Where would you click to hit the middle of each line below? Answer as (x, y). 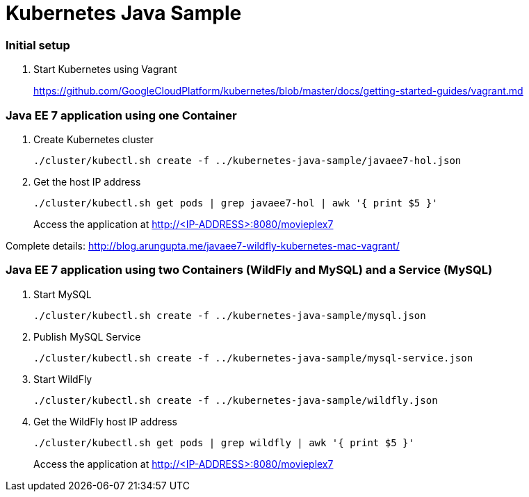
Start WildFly (63, 379)
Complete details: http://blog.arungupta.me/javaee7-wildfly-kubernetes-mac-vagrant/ (203, 245)
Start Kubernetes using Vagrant (105, 70)
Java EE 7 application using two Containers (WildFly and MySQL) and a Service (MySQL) (249, 270)
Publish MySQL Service (87, 336)
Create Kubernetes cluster (93, 139)
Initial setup (38, 45)
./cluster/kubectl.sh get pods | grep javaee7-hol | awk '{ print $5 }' (236, 203)
